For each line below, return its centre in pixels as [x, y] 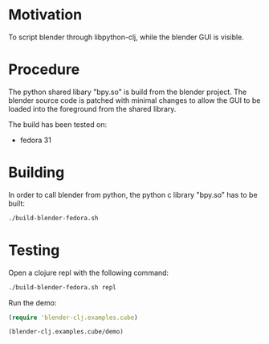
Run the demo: [33, 302]
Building [37, 172]
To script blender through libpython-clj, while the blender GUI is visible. [126, 37]
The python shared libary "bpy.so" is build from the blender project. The [128, 92]
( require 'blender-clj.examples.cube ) [73, 317]
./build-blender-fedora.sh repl [62, 287]
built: [17, 203]
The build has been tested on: [57, 124]
